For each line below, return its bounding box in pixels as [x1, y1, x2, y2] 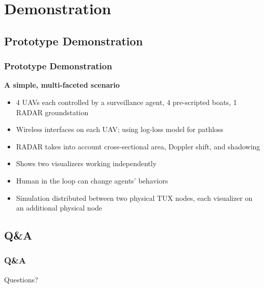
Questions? [4, 274, 38, 284]
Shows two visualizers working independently [16, 158, 157, 169]
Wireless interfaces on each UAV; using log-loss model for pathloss [16, 124, 224, 135]
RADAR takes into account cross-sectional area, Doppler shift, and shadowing [16, 141, 260, 151]
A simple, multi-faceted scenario [4, 80, 120, 90]
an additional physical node [16, 202, 102, 213]
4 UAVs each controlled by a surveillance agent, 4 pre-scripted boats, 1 [16, 96, 237, 107]
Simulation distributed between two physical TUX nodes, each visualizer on [16, 192, 253, 203]
